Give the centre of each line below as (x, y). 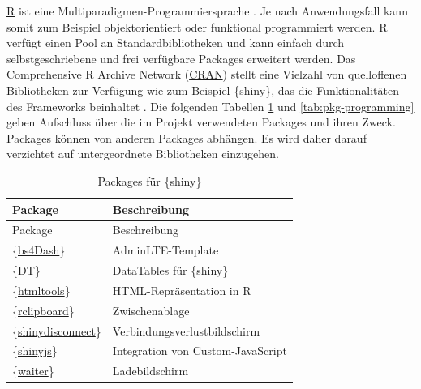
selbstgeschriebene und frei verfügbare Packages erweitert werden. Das (181, 58)
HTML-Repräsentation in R (182, 290)
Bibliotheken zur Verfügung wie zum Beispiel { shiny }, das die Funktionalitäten (203, 90)
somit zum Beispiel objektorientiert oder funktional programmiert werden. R (197, 26)
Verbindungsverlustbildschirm (186, 330)
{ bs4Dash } (39, 250)
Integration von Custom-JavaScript (200, 351)
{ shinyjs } (35, 351)
